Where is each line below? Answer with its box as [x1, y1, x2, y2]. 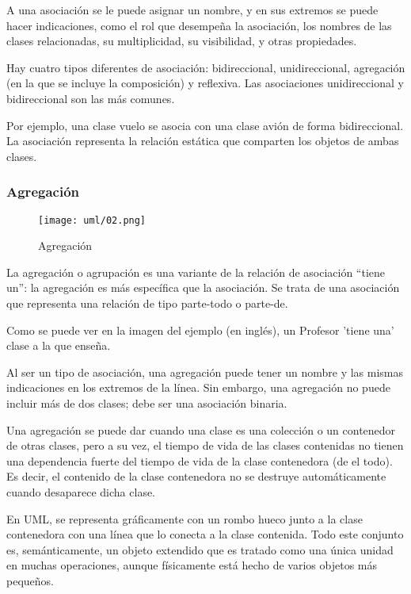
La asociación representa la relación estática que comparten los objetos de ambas [6, 132, 399, 149]
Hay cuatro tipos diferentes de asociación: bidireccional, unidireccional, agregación [6, 59, 405, 75]
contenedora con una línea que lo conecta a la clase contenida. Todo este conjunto [6, 526, 404, 542]
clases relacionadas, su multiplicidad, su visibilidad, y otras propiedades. [6, 33, 357, 49]
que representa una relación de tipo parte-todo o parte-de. [6, 295, 288, 311]
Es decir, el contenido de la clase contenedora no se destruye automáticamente [6, 468, 386, 485]
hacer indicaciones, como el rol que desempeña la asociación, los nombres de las [6, 17, 392, 33]
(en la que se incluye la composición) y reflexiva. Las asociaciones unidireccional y [6, 75, 404, 91]
